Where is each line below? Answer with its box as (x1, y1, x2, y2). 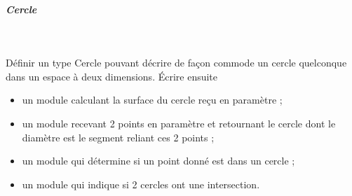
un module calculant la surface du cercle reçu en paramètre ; (22, 92, 283, 107)
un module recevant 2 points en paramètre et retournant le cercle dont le (22, 115, 336, 130)
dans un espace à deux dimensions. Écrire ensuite (6, 69, 218, 83)
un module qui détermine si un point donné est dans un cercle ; (22, 153, 295, 168)
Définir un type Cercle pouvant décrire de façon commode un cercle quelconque (6, 55, 347, 70)
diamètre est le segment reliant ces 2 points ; (22, 129, 215, 144)
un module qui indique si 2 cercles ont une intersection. (22, 176, 260, 191)
